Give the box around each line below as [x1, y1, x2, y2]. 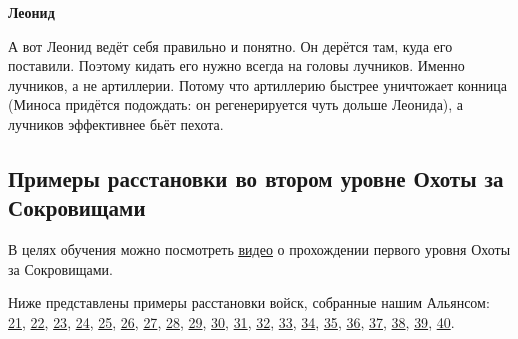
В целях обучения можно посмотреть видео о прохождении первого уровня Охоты [8, 239, 511, 260]
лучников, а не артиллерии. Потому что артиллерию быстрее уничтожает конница [8, 74, 507, 95]
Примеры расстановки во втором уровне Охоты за [8, 162, 504, 193]
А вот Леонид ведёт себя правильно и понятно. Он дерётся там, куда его [8, 35, 453, 56]
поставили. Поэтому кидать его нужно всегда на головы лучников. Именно [8, 55, 465, 76]
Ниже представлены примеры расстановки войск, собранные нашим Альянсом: [8, 292, 490, 313]
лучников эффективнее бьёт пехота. [8, 113, 224, 134]
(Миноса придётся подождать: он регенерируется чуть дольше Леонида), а [8, 94, 464, 115]
